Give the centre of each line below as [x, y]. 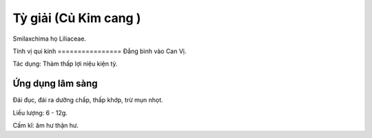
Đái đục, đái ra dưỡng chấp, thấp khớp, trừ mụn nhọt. [88, 100]
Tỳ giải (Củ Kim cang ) [77, 18]
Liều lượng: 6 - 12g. [40, 112]
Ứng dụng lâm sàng [55, 84]
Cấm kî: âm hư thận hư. [46, 126]
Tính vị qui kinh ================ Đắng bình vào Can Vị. [100, 51]
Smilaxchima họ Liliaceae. [49, 39]
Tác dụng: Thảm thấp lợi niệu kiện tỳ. [65, 64]
